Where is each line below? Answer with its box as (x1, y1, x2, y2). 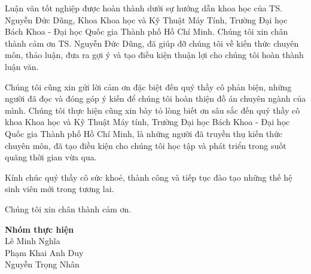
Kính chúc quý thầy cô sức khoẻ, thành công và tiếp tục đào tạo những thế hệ (5, 171, 292, 183)
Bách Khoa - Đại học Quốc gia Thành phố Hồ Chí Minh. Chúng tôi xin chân (5, 25, 288, 38)
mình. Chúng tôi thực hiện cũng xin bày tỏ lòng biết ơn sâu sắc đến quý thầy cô (5, 103, 300, 116)
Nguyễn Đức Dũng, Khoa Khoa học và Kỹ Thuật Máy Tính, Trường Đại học (5, 13, 288, 26)
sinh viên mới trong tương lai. (5, 182, 114, 195)
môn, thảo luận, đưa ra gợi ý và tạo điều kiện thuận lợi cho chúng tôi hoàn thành (5, 48, 304, 61)
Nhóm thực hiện (5, 223, 74, 235)
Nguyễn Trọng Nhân (5, 258, 80, 270)
